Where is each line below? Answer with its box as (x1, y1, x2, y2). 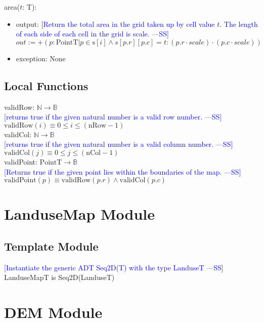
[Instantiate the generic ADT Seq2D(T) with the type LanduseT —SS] (4, 262, 224, 272)
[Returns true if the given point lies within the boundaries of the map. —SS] (4, 166, 241, 177)
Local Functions (4, 77, 89, 93)
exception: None (16, 53, 66, 63)
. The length (219, 18, 258, 29)
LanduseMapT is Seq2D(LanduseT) (4, 272, 115, 283)
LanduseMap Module (4, 204, 155, 224)
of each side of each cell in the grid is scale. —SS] (16, 28, 169, 39)
